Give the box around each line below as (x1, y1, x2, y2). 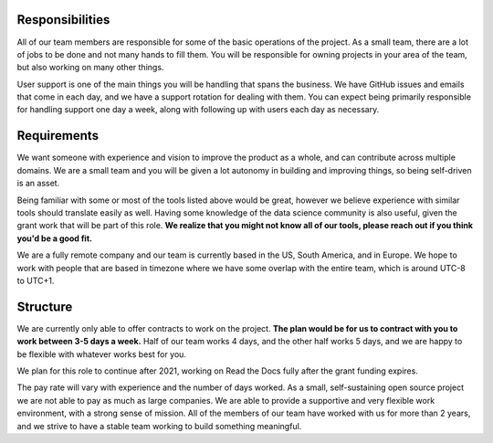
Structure (16, 299, 73, 314)
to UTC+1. (16, 275, 55, 286)
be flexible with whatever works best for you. (16, 348, 187, 360)
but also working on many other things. (16, 62, 164, 73)
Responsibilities (16, 12, 110, 27)
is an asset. (16, 178, 60, 189)
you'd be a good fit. (16, 233, 93, 244)
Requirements (16, 128, 100, 143)
